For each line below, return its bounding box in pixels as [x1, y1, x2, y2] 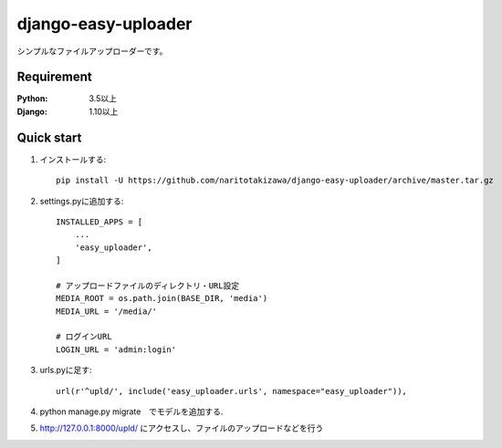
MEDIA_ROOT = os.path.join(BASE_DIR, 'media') [56, 293, 268, 304]
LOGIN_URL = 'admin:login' [56, 344, 177, 355]
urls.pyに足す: [39, 365, 92, 376]
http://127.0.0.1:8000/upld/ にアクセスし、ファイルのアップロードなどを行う [39, 422, 324, 433]
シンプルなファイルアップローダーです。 [16, 46, 168, 57]
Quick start [16, 130, 82, 145]
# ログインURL [56, 331, 113, 342]
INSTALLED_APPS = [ [56, 216, 143, 227]
